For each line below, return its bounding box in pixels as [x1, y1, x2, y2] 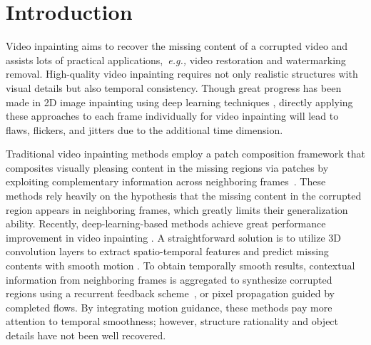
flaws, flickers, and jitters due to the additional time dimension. [6, 122, 283, 137]
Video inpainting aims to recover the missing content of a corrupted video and [6, 38, 348, 53]
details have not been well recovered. [6, 328, 166, 342]
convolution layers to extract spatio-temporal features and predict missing [6, 244, 329, 259]
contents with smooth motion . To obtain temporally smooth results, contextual [6, 258, 355, 273]
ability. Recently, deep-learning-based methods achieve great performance [6, 216, 326, 231]
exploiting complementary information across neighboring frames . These [6, 174, 326, 189]
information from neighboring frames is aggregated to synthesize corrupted [6, 272, 332, 287]
